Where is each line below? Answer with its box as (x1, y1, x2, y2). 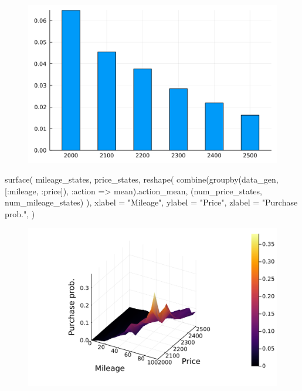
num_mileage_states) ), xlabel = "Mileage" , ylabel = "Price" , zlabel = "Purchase (5, 196, 298, 208)
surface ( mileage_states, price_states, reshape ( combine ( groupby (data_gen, (5, 173, 279, 186)
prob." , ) (5, 207, 35, 220)
